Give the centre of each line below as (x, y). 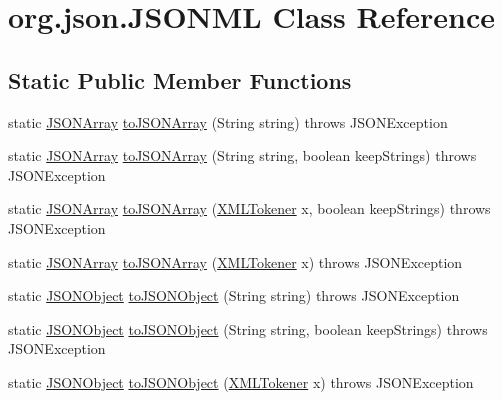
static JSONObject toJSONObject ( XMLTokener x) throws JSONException (241, 381)
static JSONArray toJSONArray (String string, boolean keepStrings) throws (242, 155)
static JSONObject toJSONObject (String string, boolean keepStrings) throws (248, 328)
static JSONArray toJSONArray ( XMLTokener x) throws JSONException (235, 261)
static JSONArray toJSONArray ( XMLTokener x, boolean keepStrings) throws (249, 208)
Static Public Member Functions (180, 79)
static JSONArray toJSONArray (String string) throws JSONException (228, 121)
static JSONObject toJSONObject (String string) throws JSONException (234, 295)
